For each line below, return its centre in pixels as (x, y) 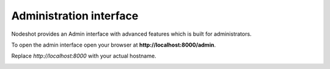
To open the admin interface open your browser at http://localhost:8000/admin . (114, 45)
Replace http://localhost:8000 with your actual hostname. (84, 56)
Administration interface (75, 16)
